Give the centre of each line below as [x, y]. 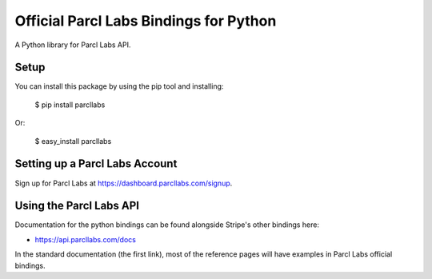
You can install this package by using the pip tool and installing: [119, 86]
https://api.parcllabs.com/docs [85, 239]
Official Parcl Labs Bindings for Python [146, 21]
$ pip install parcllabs [70, 105]
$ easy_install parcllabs [73, 141]
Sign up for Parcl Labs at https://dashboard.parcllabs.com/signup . [124, 183]
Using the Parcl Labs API [77, 206]
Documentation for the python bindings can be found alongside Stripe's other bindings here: [167, 225]
